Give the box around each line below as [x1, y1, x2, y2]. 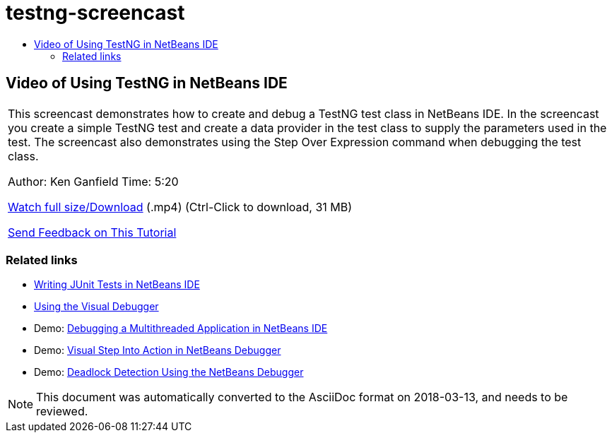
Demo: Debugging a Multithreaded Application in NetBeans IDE [34, 322, 328, 335]
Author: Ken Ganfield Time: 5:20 [8, 174, 179, 189]
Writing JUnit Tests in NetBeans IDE [34, 278, 200, 291]
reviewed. [36, 404, 88, 419]
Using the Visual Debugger [34, 300, 159, 313]
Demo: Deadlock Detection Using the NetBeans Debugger [34, 366, 304, 379]
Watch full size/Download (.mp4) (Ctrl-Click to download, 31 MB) [8, 199, 353, 214]
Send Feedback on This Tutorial [8, 225, 177, 239]
